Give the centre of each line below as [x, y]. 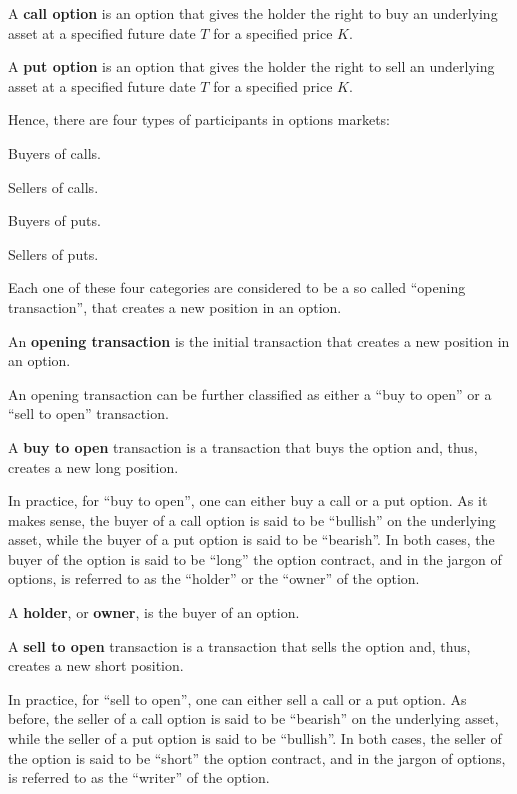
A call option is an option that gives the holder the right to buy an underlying [253, 13]
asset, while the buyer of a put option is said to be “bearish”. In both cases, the [251, 539]
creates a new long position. [93, 466]
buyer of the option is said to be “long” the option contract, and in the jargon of [255, 558]
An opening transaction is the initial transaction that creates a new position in [259, 340]
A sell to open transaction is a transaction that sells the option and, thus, [239, 645]
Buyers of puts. [54, 220]
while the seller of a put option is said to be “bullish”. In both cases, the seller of [255, 738]
